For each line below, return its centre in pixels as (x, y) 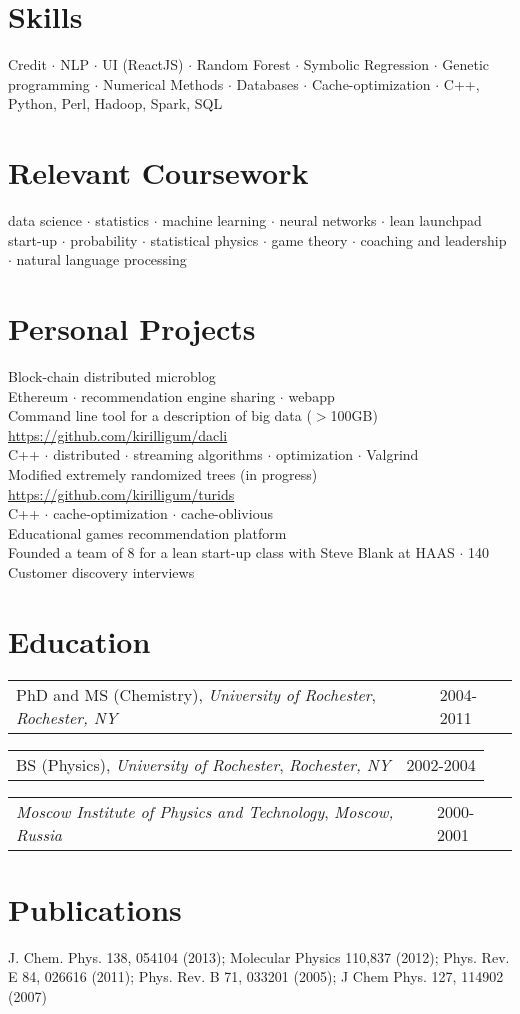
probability (104, 239)
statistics (122, 220)
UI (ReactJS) (143, 64)
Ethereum (38, 395)
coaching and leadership (433, 239)
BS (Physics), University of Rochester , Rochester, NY (203, 764)
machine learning (214, 220)
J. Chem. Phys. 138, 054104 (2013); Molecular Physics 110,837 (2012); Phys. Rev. (259, 956)
